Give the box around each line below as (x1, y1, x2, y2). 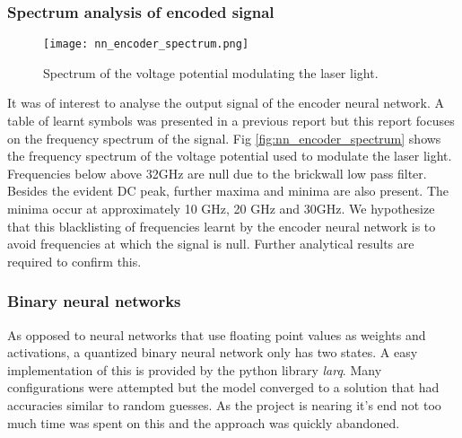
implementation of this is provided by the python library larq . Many (7, 360, 382, 379)
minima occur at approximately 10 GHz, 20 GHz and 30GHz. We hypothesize (7, 199, 435, 218)
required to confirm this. (7, 251, 142, 270)
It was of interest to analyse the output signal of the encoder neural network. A (7, 93, 444, 112)
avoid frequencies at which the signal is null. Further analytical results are (7, 234, 414, 253)
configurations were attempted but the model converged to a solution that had (7, 378, 440, 397)
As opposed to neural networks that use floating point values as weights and (7, 325, 426, 344)
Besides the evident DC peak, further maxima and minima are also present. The (7, 181, 449, 200)
